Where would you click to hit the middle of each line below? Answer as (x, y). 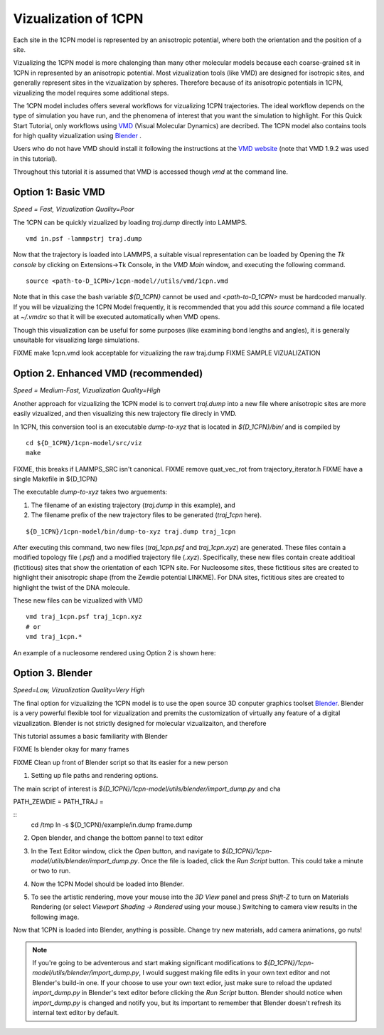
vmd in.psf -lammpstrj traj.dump (84, 238)
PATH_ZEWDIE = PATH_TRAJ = (58, 801)
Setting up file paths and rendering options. (95, 776)
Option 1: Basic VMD (59, 192)
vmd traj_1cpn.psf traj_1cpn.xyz (84, 617)
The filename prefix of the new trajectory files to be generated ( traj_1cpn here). (146, 515)
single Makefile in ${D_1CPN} (55, 479)
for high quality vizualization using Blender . (77, 136)
